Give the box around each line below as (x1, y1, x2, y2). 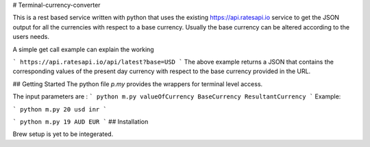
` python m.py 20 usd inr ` (12, 105, 108, 113)
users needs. (12, 33, 50, 41)
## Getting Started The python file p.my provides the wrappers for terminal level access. (12, 79, 263, 88)
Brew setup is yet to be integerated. (12, 130, 114, 138)
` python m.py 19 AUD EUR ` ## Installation (12, 117, 149, 126)
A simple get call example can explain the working (12, 45, 154, 53)
